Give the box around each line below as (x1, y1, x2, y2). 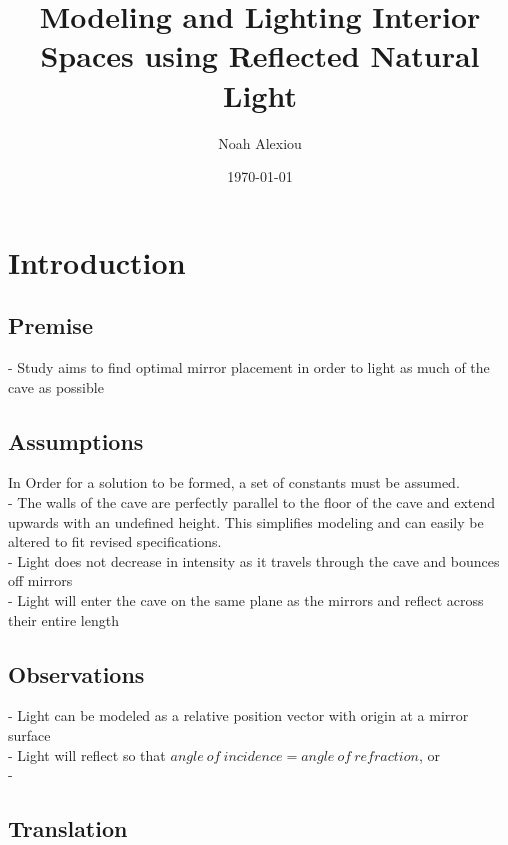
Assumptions (8, 425, 144, 456)
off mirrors (8, 570, 73, 591)
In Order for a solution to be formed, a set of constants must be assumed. (8, 472, 460, 493)
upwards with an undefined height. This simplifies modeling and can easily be (8, 511, 484, 532)
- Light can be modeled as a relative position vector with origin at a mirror (8, 705, 469, 726)
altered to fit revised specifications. (8, 531, 222, 552)
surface (8, 725, 51, 746)
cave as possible (8, 376, 104, 397)
